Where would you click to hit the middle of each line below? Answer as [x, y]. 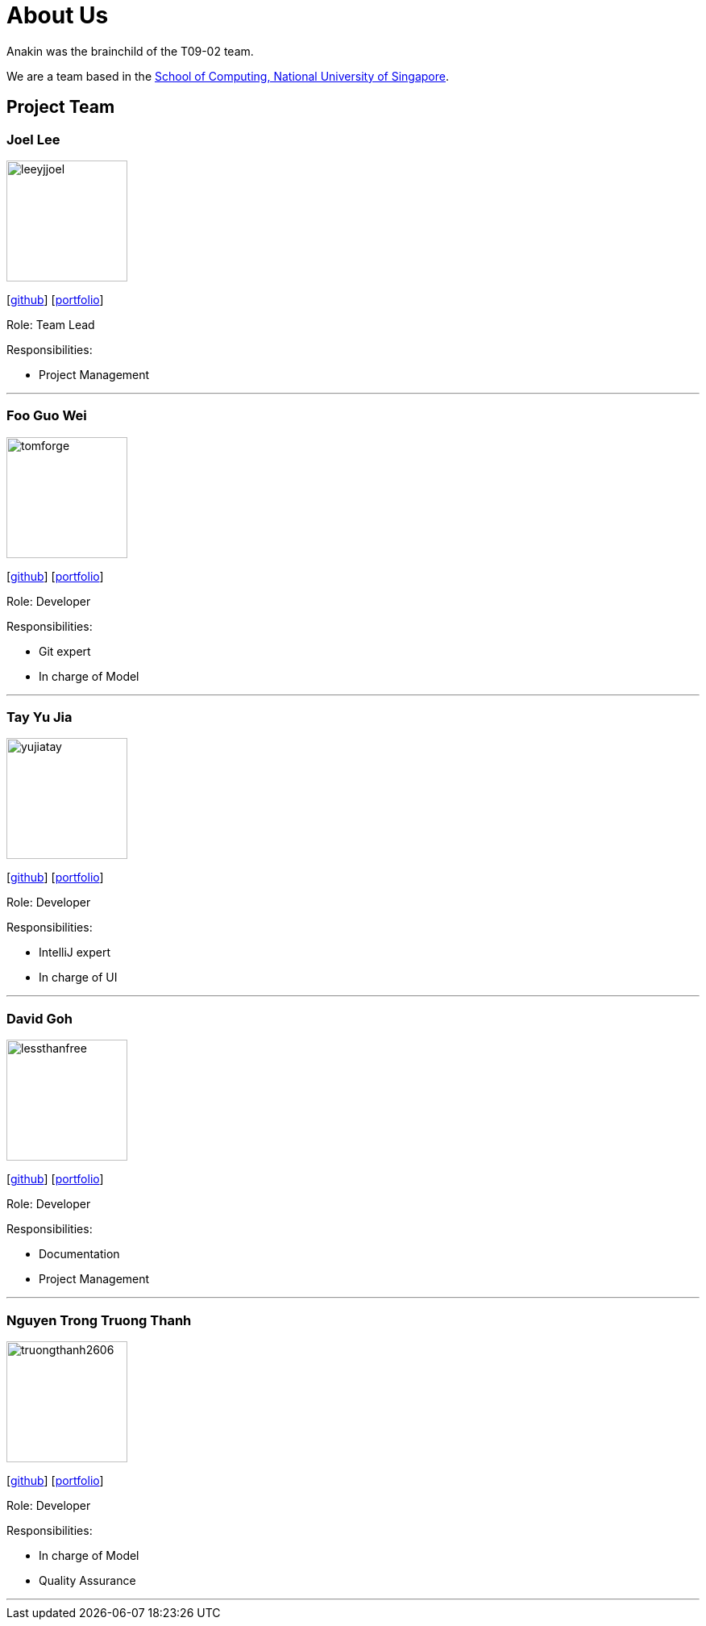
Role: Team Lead [51, 324]
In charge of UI [78, 978]
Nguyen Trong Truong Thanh [99, 1320]
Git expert [65, 651]
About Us [58, 15]
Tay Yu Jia [39, 717]
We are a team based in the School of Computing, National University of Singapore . [228, 76]
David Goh [39, 1018]
